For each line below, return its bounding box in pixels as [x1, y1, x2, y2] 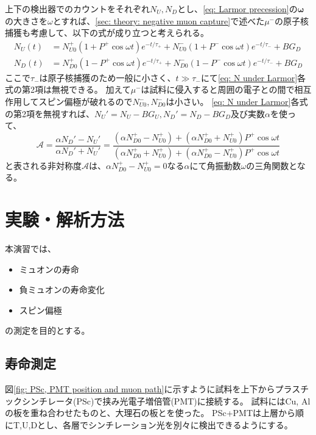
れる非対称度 [30, 159, 82, 171]
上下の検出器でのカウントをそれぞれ [5, 2, 150, 15]
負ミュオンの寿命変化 [19, 283, 105, 296]
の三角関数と [246, 159, 297, 171]
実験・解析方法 [5, 207, 125, 232]
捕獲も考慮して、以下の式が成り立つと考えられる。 [5, 26, 209, 39]
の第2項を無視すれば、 [5, 107, 94, 120]
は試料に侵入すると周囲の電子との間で [141, 83, 295, 96]
